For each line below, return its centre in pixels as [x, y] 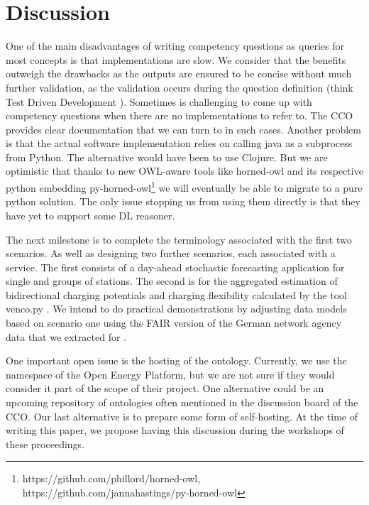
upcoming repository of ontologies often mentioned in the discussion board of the [182, 402]
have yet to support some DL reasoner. [90, 215]
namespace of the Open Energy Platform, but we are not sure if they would [170, 374]
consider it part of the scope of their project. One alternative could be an [165, 388]
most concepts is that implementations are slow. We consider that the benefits [176, 59]
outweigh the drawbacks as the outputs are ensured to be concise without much [179, 74]
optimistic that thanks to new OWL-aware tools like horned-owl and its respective [184, 171]
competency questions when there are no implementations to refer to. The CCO [180, 115]
